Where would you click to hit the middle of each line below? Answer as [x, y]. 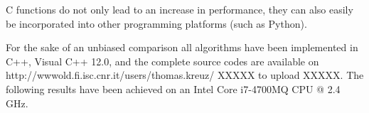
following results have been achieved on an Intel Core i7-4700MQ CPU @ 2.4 [173, 88]
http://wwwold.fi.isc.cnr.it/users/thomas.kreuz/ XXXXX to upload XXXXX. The [185, 75]
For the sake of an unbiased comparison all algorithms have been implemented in [182, 47]
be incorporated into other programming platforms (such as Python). [156, 23]
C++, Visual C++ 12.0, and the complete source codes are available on [162, 61]
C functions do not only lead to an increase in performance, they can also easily [180, 9]
